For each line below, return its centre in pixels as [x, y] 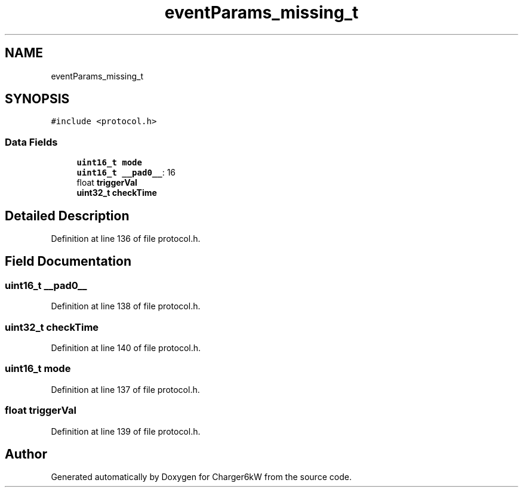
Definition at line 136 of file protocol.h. [126, 239]
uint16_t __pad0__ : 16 [126, 173]
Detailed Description [67, 216]
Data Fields [31, 142]
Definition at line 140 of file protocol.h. [126, 348]
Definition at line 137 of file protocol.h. [125, 389]
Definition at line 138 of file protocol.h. [126, 306]
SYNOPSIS [37, 99]
